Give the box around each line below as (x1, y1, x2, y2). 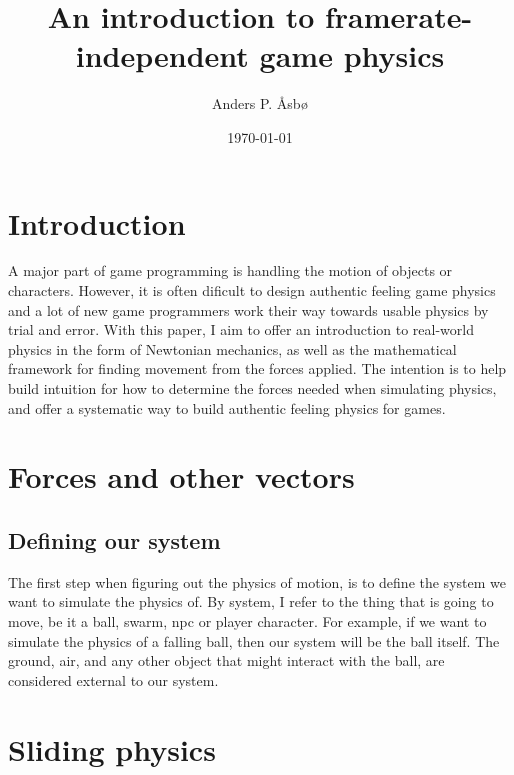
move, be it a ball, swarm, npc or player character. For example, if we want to (8, 610, 487, 631)
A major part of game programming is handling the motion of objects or (8, 260, 453, 281)
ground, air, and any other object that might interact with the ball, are (8, 650, 445, 671)
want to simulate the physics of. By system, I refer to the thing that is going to (8, 591, 494, 612)
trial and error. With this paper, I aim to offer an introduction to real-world (8, 319, 474, 340)
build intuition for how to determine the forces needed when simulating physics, (8, 378, 497, 398)
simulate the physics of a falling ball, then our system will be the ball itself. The (8, 630, 500, 651)
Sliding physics (8, 728, 216, 769)
